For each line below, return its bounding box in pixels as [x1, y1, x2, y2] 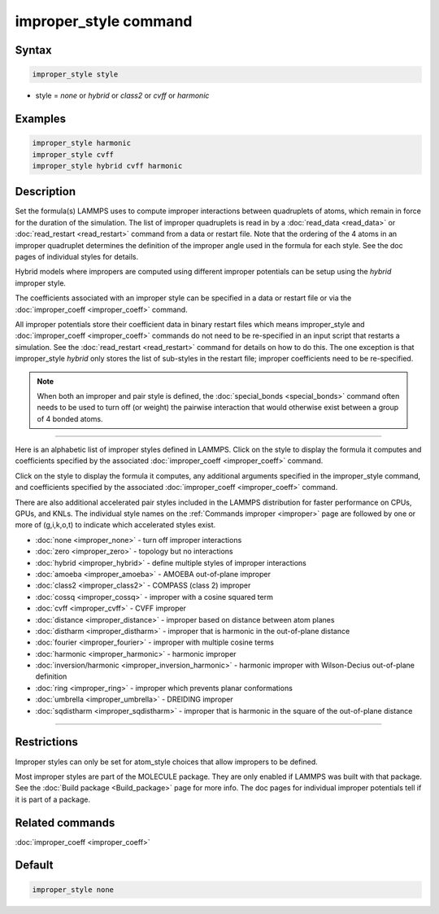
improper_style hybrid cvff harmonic [32, 161, 183, 170]
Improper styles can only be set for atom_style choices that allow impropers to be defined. [15, 757, 319, 767]
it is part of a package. [15, 794, 91, 804]
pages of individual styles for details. [15, 251, 138, 261]
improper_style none [32, 885, 114, 894]
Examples [15, 112, 67, 125]
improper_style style [32, 70, 119, 79]
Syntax [15, 43, 52, 57]
